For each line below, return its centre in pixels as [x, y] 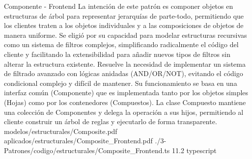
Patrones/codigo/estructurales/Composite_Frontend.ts [87, 150]
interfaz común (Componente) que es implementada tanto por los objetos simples [126, 93]
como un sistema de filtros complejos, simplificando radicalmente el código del [121, 44]
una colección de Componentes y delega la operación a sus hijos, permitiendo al [124, 112]
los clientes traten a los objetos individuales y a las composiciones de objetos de [124, 25]
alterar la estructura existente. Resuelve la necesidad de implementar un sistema [125, 64]
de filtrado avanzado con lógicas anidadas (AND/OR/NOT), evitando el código [124, 73]
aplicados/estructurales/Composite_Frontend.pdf [78, 141]
